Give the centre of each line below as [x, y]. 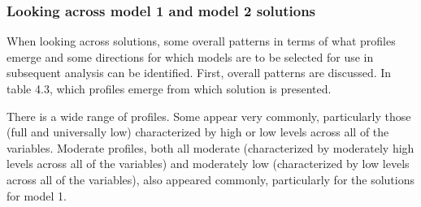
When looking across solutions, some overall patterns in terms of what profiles [201, 41]
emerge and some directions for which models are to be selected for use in [190, 56]
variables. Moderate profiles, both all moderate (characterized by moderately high [210, 147]
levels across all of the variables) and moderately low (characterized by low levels [208, 164]
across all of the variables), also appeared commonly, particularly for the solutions [210, 179]
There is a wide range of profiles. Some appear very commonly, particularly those [209, 116]
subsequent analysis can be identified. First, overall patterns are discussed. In [199, 73]
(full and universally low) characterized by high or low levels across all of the [198, 132]
